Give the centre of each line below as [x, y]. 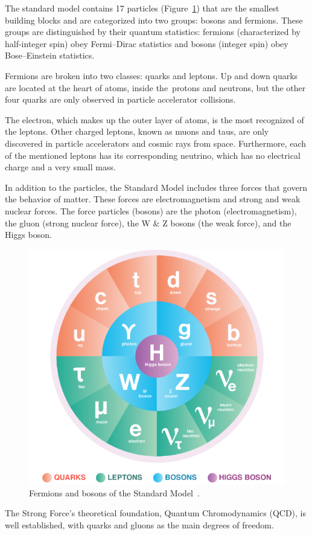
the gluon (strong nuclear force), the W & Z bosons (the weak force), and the [148, 223]
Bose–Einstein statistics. [50, 55]
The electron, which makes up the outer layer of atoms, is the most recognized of [154, 119]
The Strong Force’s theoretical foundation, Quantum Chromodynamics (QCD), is [155, 513]
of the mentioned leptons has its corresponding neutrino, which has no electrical [153, 155]
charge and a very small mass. [60, 167]
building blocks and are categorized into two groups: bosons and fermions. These [154, 20]
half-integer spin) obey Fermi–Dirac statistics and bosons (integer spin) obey [147, 43]
